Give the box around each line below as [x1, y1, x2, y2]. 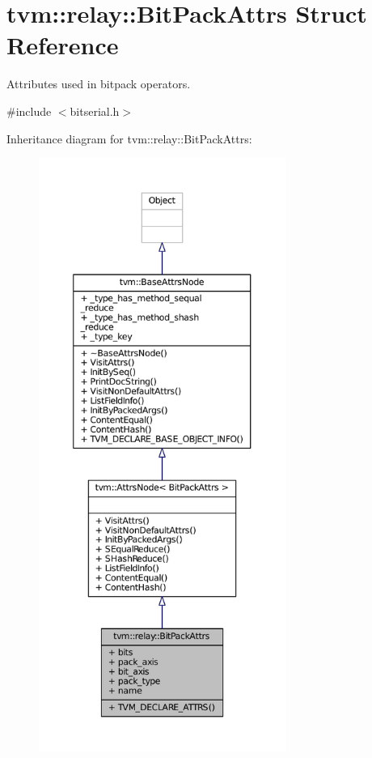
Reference [6, 28, 119, 62]
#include [6, 102, 52, 119]
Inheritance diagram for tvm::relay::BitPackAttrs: [6, 130, 252, 147]
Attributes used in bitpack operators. [6, 75, 191, 92]
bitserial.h [70, 102, 120, 119]
